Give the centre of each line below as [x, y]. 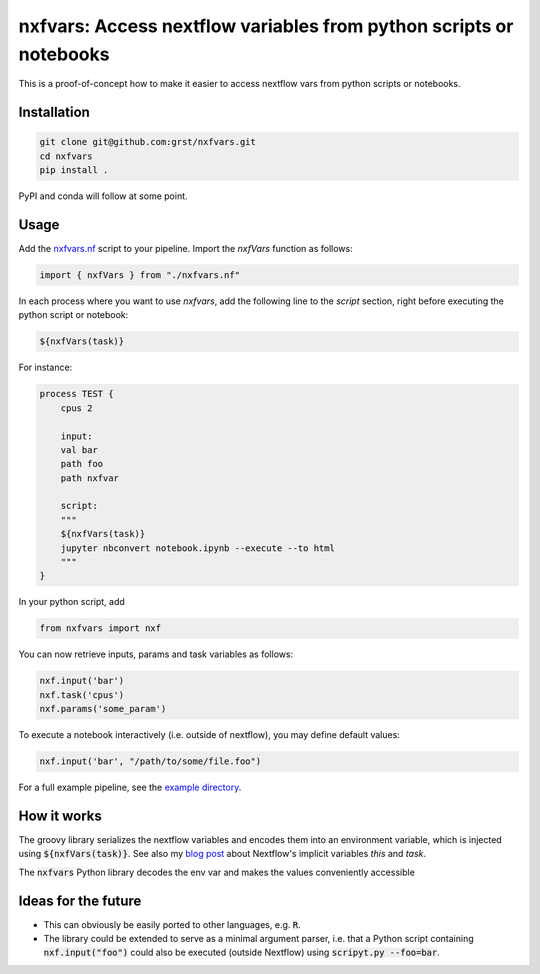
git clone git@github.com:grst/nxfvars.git [148, 142]
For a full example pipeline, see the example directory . [130, 787]
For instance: [45, 367]
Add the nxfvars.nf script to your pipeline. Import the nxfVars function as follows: [186, 249]
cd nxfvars [66, 156]
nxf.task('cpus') [82, 694]
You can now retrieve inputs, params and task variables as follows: [156, 654]
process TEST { [76, 394]
